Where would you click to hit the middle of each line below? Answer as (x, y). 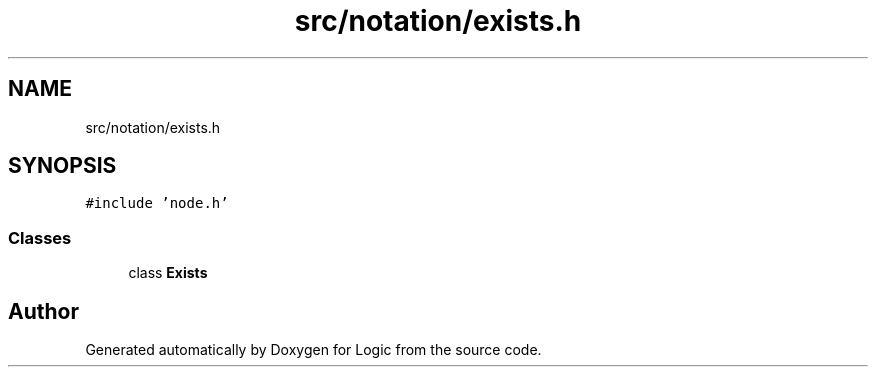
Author (43, 311)
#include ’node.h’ (157, 203)
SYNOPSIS (62, 166)
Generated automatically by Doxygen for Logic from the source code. (313, 350)
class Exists (168, 273)
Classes (40, 237)
